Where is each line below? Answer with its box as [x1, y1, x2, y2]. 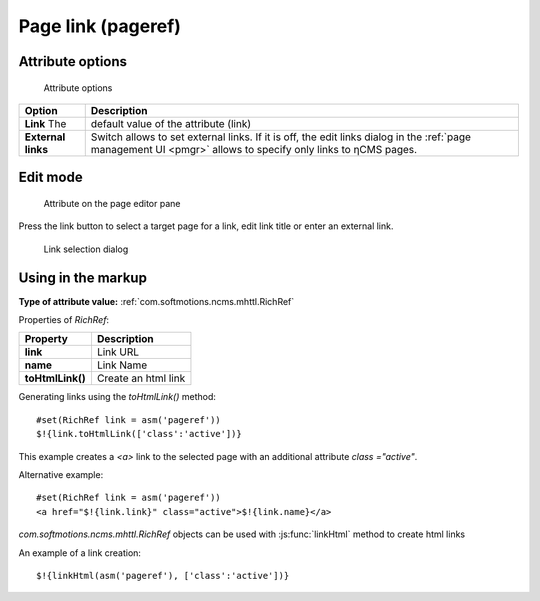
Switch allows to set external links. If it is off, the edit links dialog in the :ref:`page [90, 130, 472, 144]
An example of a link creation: [18, 546, 142, 559]
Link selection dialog [43, 243, 129, 255]
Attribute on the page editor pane [43, 197, 181, 209]
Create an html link [96, 371, 186, 385]
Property [24, 332, 69, 346]
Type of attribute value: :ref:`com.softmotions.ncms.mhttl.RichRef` [18, 295, 295, 307]
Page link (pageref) [18, 15, 182, 37]
